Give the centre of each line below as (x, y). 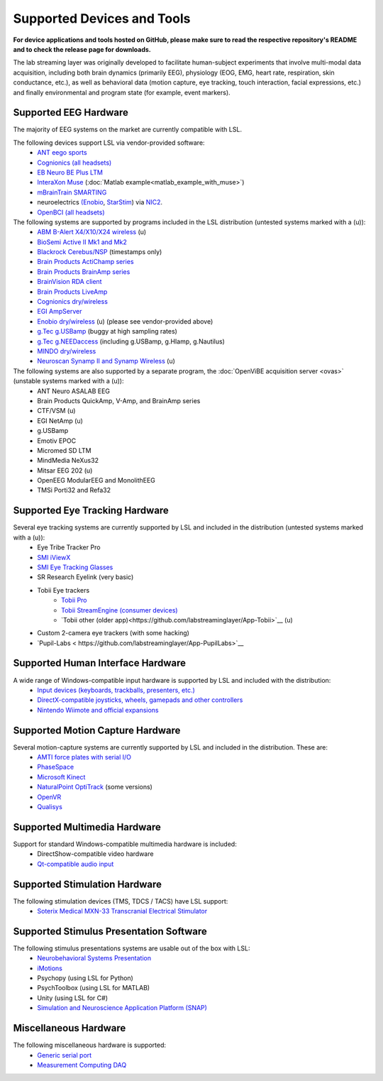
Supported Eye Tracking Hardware (91, 511)
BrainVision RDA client (70, 282)
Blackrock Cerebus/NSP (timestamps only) (100, 252)
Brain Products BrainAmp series (84, 271)
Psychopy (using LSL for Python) (85, 978)
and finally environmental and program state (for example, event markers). (122, 92)
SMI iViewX (54, 557)
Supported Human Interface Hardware (100, 663)
